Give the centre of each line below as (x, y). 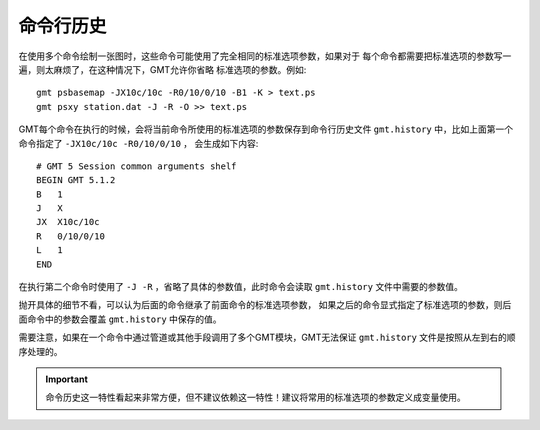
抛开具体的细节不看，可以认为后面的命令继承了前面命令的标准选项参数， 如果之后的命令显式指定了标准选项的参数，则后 (265, 305)
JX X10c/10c (68, 222)
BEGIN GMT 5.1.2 (76, 180)
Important (67, 379)
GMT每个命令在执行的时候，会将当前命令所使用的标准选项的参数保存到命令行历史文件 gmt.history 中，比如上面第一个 (266, 129)
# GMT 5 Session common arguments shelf (136, 166)
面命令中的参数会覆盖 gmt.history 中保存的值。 (120, 319)
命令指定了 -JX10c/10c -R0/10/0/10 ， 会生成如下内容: (138, 143)
